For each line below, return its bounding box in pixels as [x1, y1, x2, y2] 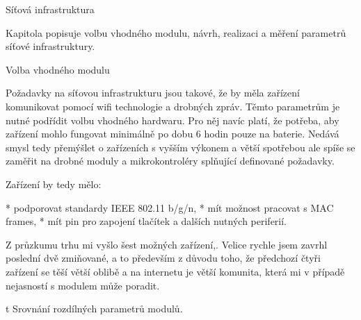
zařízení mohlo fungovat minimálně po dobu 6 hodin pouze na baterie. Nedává [6, 126, 339, 141]
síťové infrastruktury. [6, 39, 95, 53]
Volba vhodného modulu [6, 62, 110, 76]
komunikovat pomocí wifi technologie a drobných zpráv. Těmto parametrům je [6, 99, 340, 113]
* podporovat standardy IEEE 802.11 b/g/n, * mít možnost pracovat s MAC [6, 200, 334, 214]
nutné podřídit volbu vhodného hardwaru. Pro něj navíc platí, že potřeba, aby [6, 112, 339, 127]
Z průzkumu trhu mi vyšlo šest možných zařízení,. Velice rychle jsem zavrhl [6, 237, 328, 251]
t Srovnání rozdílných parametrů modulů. [6, 301, 183, 316]
